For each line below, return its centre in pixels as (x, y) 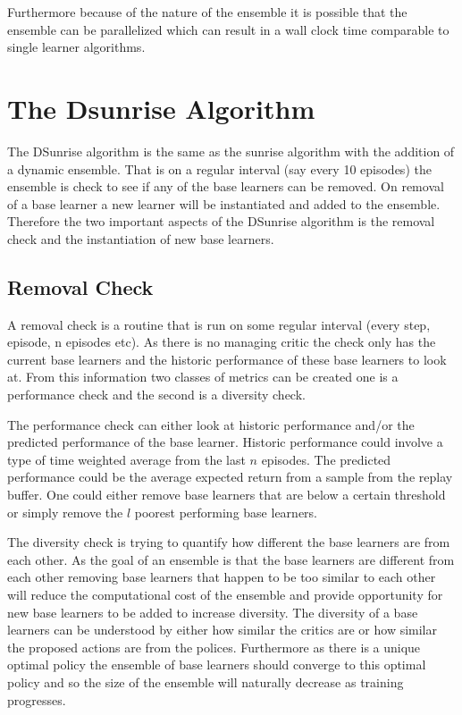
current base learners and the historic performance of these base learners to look (227, 359)
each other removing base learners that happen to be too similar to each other (222, 577)
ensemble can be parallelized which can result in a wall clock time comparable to (228, 29)
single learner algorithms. (76, 47)
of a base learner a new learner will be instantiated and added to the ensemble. (224, 203)
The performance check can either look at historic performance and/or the (211, 424)
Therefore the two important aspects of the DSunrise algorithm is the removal (221, 221)
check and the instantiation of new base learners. (141, 238)
